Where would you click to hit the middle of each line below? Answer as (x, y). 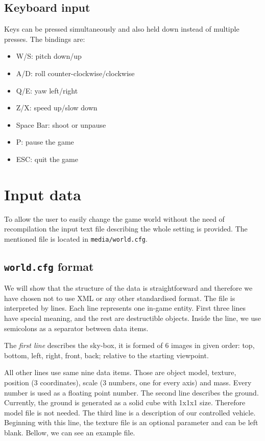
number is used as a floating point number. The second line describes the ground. (131, 392)
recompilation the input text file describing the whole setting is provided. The (126, 229)
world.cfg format (49, 266)
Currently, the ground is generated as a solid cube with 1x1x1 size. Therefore (125, 402)
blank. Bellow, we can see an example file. (70, 433)
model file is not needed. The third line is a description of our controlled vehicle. (130, 412)
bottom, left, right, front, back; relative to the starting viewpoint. (106, 355)
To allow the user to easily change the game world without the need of (114, 218)
